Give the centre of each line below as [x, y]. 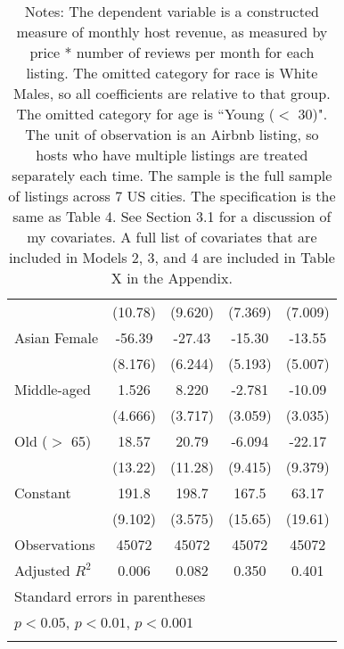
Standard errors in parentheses [110, 596]
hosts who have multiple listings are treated [172, 155]
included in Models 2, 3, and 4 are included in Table [172, 257]
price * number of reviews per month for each [172, 52]
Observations [55, 544]
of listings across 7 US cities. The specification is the [172, 196]
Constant [43, 493]
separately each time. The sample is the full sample [172, 175]
